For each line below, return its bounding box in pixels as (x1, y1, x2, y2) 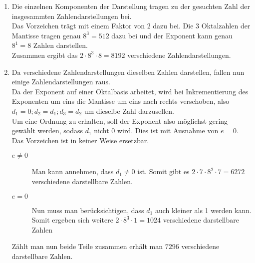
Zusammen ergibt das (11, 49, 78, 60)
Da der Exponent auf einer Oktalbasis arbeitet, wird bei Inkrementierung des (11, 86, 249, 96)
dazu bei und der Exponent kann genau (111, 30, 233, 40)
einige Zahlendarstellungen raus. (11, 76, 110, 87)
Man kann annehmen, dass (31, 166, 114, 177)
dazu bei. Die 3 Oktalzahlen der (153, 20, 251, 31)
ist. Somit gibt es (137, 166, 190, 177)
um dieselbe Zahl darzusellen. (84, 105, 174, 116)
